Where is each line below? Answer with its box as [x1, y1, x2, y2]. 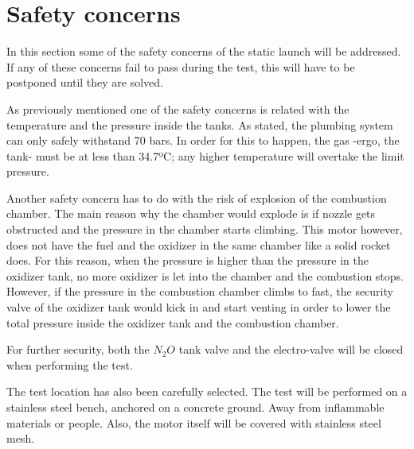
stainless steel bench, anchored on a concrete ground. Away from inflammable [6, 399, 385, 415]
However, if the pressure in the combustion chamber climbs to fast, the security [6, 283, 393, 300]
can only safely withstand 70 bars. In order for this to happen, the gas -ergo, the [6, 132, 400, 149]
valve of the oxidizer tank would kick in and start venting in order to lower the [6, 299, 391, 315]
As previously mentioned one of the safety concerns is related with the [6, 100, 350, 117]
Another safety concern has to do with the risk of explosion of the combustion [6, 189, 387, 206]
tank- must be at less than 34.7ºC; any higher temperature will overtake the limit [6, 147, 404, 164]
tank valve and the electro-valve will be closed [178, 341, 404, 358]
